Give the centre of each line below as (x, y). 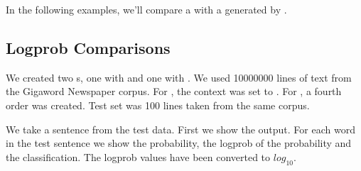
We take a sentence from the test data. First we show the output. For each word (180, 129)
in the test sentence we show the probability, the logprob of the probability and (179, 143)
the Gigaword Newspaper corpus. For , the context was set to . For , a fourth (174, 91)
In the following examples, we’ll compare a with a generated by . (146, 9)
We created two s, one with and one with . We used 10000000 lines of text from (179, 77)
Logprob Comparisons (88, 47)
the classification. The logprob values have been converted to (138, 156)
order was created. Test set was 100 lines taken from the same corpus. (158, 105)
